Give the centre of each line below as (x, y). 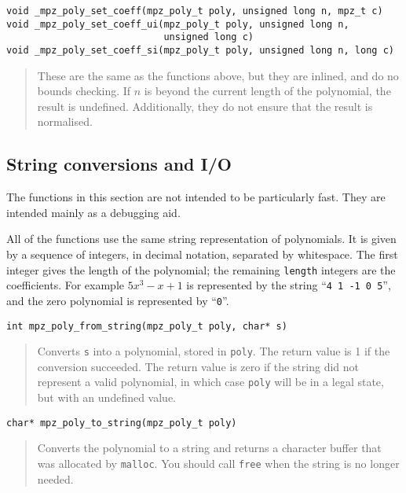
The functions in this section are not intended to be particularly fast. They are (196, 197)
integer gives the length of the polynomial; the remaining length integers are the (201, 269)
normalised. (65, 121)
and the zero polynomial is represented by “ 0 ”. (118, 300)
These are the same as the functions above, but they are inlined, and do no (218, 75)
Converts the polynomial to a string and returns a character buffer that (209, 448)
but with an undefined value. (107, 397)
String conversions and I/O (119, 164)
